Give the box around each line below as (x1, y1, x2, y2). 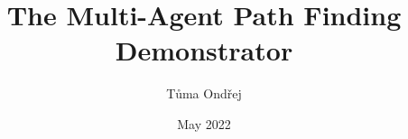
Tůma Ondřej (166, 84, 242, 103)
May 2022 (177, 114, 231, 133)
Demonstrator (115, 32, 293, 69)
